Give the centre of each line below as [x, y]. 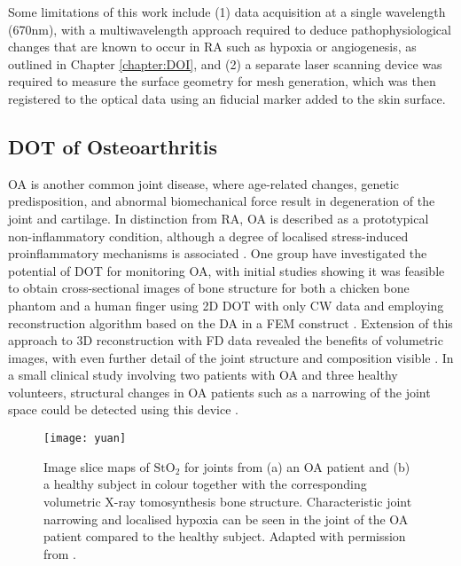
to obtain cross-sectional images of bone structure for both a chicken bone [209, 288]
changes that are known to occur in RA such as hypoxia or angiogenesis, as [212, 47]
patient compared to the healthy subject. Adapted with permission [225, 536]
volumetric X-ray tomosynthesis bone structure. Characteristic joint [228, 501]
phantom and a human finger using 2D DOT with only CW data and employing [226, 305]
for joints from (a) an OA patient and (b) [297, 466]
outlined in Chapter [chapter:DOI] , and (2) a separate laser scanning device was [225, 63]
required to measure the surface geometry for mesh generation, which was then [222, 81]
